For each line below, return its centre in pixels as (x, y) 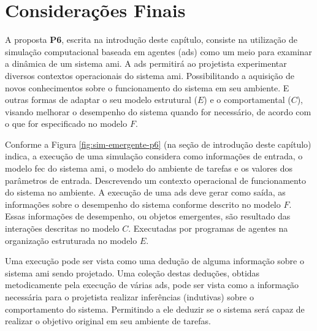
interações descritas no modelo (62, 228)
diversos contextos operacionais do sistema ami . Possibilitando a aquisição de (150, 75)
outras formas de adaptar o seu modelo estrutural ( (101, 100)
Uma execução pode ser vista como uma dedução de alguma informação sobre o (155, 261)
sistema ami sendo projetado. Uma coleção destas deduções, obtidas (132, 272)
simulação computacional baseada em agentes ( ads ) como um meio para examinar (158, 51)
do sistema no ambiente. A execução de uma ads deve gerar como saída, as (145, 192)
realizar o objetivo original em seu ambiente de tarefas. (108, 321)
